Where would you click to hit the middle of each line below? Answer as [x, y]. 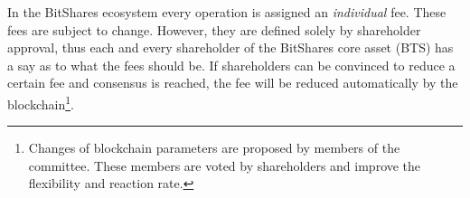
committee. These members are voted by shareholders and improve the [225, 165]
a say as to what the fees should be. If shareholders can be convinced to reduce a [231, 65]
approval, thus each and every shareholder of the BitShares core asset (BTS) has [230, 47]
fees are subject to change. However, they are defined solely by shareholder [214, 29]
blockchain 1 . [41, 102]
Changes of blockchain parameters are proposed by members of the [214, 148]
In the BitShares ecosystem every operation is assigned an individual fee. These [227, 12]
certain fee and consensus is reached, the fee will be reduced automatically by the [233, 83]
